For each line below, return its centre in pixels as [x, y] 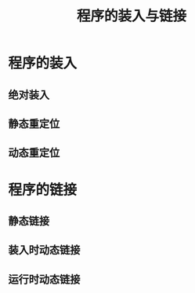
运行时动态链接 [44, 279]
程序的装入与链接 [131, 16]
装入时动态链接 [44, 250]
